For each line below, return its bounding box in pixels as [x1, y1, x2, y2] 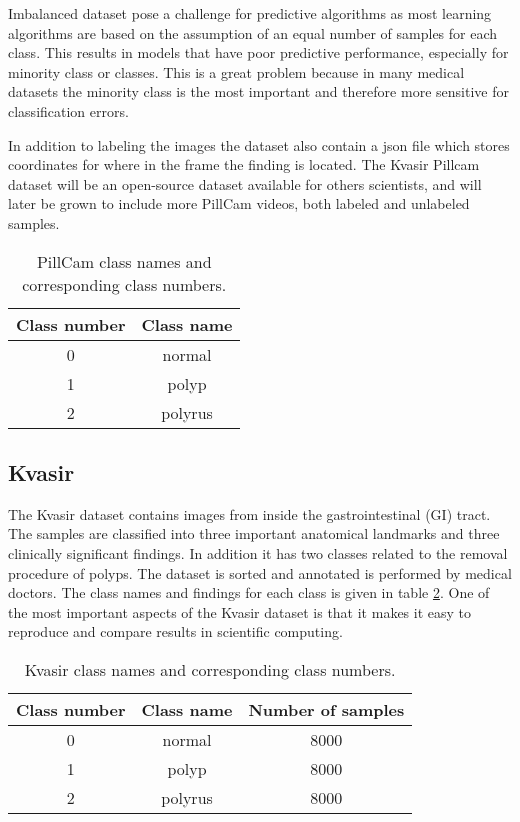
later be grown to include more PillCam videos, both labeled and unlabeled [8, 193, 470, 214]
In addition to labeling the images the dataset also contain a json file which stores [8, 134, 510, 155]
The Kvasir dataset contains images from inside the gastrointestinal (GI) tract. [8, 503, 491, 524]
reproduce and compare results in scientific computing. [8, 621, 343, 642]
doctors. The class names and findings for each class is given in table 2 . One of [8, 582, 490, 603]
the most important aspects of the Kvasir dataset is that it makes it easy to [8, 601, 472, 622]
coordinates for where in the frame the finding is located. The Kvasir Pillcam [8, 154, 480, 175]
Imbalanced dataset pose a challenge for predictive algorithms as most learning [8, 3, 492, 23]
